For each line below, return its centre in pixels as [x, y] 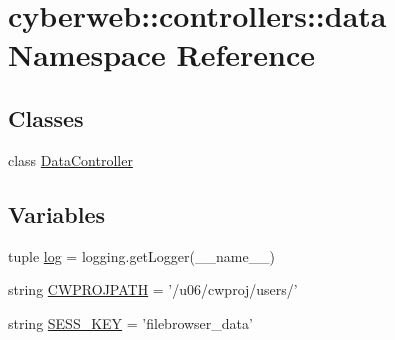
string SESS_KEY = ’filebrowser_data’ [130, 322]
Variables [57, 213]
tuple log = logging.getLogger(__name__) [142, 255]
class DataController [70, 159]
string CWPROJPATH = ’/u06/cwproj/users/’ [153, 289]
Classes [46, 117]
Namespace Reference [161, 54]
